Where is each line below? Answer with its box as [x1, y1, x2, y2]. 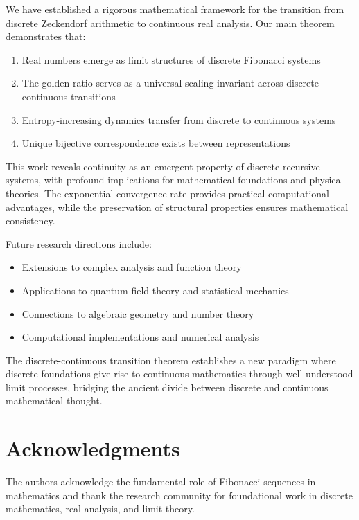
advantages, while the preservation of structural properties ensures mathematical [6, 199, 349, 214]
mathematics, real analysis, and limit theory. [6, 501, 195, 516]
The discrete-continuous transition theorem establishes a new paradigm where [6, 352, 336, 367]
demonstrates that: [6, 29, 86, 44]
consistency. [6, 213, 55, 228]
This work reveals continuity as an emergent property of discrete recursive [6, 159, 320, 173]
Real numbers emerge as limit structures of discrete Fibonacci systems [21, 52, 321, 66]
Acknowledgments [6, 434, 180, 463]
